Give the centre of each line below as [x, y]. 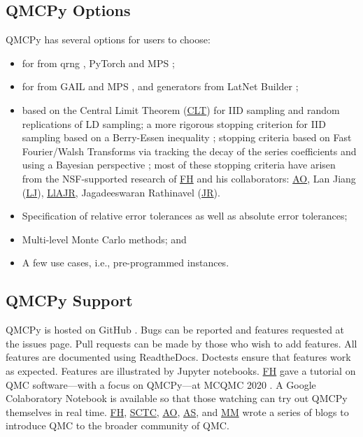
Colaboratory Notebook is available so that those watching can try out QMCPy [177, 398]
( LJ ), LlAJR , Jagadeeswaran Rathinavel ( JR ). [121, 192]
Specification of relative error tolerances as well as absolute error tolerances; [185, 216]
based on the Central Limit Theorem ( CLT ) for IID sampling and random [181, 109]
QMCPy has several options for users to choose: [108, 40]
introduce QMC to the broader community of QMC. [118, 425]
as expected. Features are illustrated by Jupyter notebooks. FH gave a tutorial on [181, 370]
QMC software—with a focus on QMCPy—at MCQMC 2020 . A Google [161, 384]
